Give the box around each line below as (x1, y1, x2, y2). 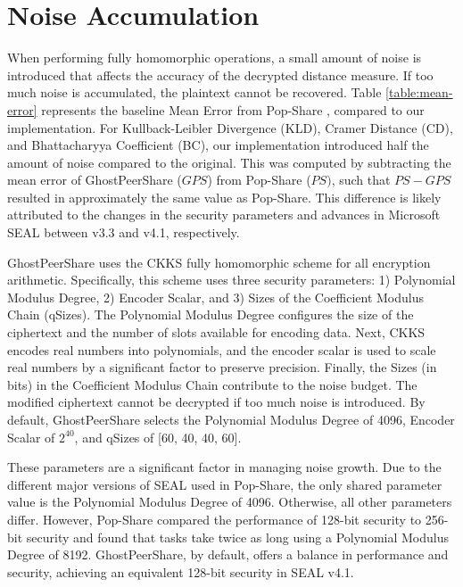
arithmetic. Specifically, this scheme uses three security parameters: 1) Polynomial (7, 270, 456, 289)
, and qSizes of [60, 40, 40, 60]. (74, 427, 242, 446)
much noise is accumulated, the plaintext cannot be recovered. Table (7, 83, 382, 102)
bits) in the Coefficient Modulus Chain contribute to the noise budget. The (7, 375, 418, 393)
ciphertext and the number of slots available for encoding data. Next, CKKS (7, 323, 426, 342)
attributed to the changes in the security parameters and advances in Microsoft (7, 205, 441, 224)
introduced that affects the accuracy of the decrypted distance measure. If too (7, 65, 434, 84)
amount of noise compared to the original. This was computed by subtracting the (7, 153, 451, 171)
